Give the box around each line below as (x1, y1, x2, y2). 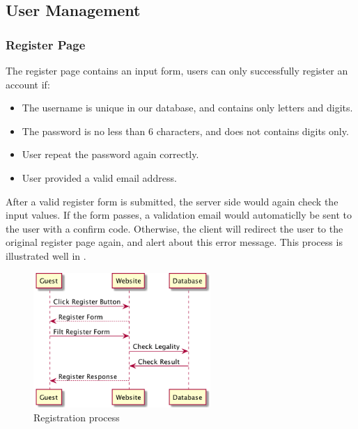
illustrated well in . (6, 248, 86, 263)
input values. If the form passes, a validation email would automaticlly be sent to (6, 208, 352, 222)
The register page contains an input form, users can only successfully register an (6, 63, 348, 77)
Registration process (33, 409, 120, 424)
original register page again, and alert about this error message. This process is (6, 235, 343, 249)
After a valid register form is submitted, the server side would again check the (6, 194, 338, 208)
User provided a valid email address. (22, 170, 177, 185)
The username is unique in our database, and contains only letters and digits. (22, 100, 353, 115)
